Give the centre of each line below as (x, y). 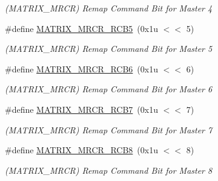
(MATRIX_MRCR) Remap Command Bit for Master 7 (109, 129)
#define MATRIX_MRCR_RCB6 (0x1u (81, 68)
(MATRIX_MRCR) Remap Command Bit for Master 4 (109, 8)
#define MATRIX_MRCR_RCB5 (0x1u (81, 28)
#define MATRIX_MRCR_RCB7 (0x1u (81, 109)
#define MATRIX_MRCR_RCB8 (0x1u (81, 150)
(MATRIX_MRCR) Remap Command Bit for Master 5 (109, 49)
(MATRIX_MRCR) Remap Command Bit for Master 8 (109, 170)
